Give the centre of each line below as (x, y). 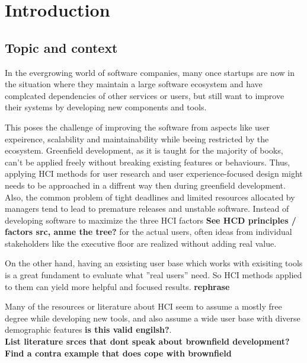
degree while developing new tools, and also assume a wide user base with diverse (153, 318)
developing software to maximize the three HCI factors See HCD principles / (151, 220)
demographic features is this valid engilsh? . (88, 329)
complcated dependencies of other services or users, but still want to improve (145, 95)
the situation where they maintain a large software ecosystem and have (134, 84)
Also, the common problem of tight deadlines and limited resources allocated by (150, 197)
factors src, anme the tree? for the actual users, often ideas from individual (148, 232)
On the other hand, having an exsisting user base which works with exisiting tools (154, 263)
